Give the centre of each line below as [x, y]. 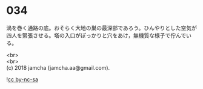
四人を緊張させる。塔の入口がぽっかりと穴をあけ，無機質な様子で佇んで [96, 35]
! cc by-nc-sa [22, 79]
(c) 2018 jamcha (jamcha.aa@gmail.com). [58, 67]
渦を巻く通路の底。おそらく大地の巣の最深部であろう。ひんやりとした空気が [102, 28]
